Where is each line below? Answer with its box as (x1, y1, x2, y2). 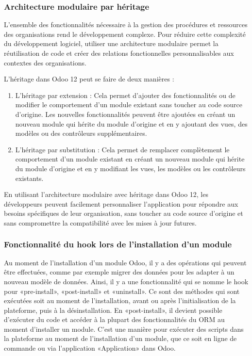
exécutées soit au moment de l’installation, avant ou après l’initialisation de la (4, 295, 236, 306)
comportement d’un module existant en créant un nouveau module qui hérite (15, 154, 245, 164)
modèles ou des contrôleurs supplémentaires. (15, 128, 147, 138)
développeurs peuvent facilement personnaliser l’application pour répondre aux (4, 198, 238, 209)
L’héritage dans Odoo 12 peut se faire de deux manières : (4, 74, 174, 84)
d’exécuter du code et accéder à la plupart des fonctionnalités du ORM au (4, 314, 225, 324)
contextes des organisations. (4, 57, 86, 67)
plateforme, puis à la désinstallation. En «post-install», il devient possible (4, 305, 222, 315)
